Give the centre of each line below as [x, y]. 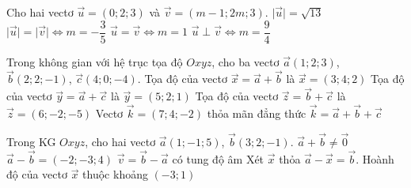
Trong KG [31, 141]
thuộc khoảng [115, 174]
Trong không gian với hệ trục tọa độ [95, 61]
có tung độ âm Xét [218, 158]
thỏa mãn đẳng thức [257, 113]
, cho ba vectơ [245, 61]
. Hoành [375, 158]
